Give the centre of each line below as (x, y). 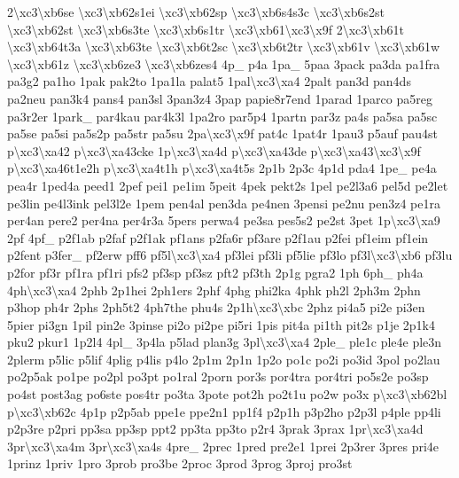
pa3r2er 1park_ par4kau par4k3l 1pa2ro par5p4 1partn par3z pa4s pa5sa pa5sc (222, 116)
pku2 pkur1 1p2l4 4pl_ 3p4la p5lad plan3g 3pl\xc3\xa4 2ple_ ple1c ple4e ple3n (225, 342)
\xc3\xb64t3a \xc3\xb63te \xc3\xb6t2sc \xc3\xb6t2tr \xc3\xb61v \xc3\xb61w (224, 47)
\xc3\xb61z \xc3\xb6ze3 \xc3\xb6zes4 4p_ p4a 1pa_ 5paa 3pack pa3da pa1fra (224, 63)
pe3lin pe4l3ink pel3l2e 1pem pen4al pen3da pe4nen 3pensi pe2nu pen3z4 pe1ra (224, 203)
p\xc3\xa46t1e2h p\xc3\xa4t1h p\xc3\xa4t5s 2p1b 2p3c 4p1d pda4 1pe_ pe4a (222, 168)
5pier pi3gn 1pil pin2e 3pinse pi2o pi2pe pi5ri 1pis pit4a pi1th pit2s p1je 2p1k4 (221, 324)
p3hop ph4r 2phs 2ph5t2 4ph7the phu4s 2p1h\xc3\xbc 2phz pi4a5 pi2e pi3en (216, 307)
